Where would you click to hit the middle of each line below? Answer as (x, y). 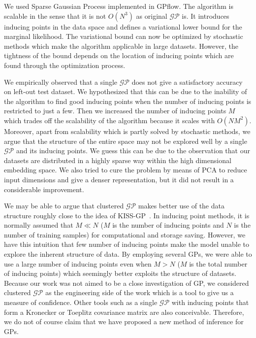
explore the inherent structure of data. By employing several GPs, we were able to (128, 254)
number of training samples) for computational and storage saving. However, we (125, 234)
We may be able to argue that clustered (64, 206)
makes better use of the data (181, 206)
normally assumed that (39, 225)
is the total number (218, 263)
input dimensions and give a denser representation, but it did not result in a (119, 179)
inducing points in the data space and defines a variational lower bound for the (123, 26)
